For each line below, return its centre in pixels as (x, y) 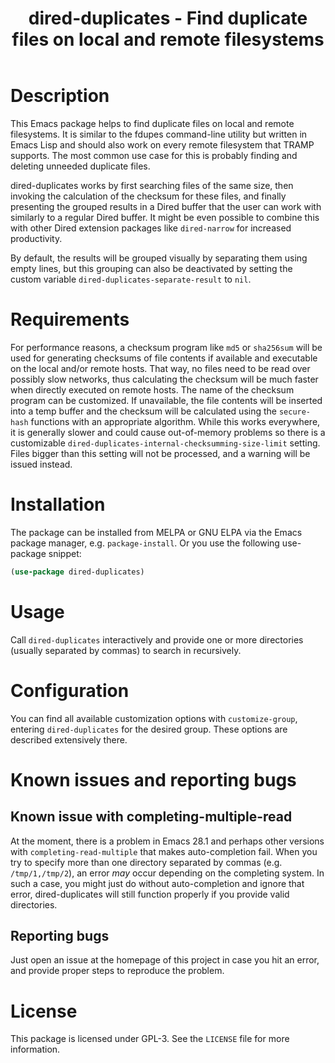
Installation (58, 504)
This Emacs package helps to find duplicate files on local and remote (152, 123)
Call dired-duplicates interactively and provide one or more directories (157, 639)
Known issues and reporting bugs (153, 779)
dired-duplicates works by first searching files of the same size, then (152, 185)
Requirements (70, 319)
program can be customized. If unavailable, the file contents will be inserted (166, 400)
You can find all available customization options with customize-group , (154, 718)
